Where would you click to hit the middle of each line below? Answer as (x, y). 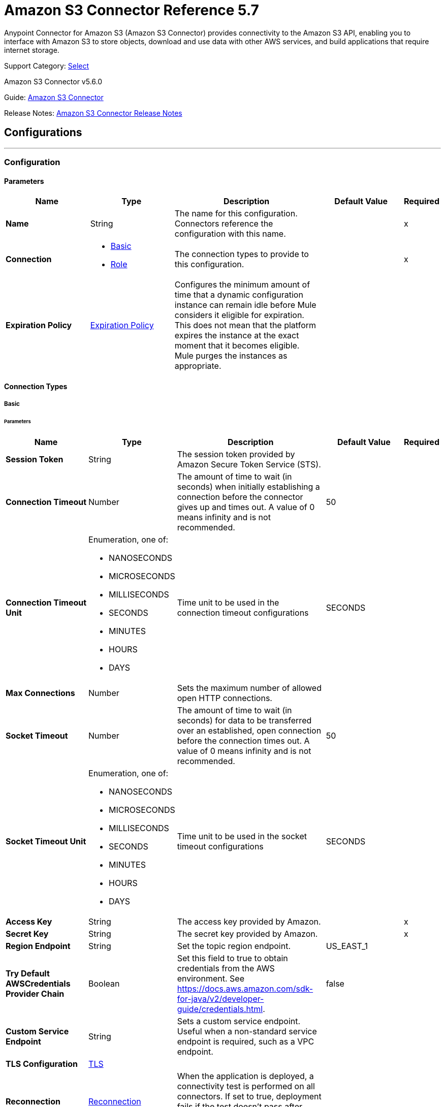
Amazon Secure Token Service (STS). (249, 464)
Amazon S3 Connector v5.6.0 (53, 81)
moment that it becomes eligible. (237, 346)
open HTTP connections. (225, 698)
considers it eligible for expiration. (239, 315)
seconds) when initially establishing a (248, 486)
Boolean (104, 983)
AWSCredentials (38, 983)
